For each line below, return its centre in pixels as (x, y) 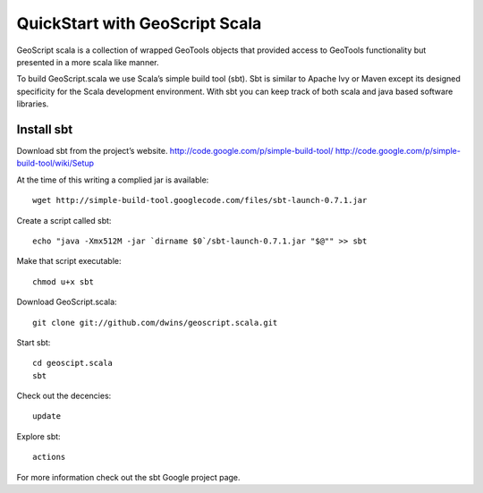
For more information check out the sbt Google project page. (128, 477)
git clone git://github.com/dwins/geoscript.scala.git (155, 323)
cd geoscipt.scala (73, 363)
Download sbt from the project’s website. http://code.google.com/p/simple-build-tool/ (175, 151)
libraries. (33, 104)
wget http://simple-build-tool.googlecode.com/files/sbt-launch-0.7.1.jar (200, 200)
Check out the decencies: (64, 396)
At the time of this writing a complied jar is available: (113, 180)
